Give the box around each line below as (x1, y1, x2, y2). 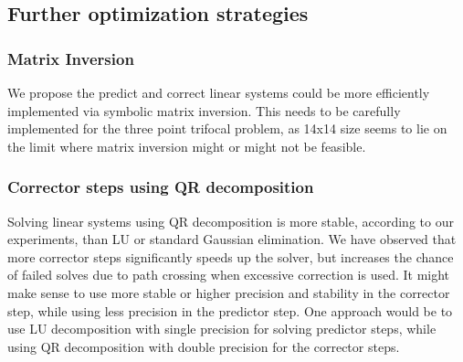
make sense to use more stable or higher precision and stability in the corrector (7, 282, 450, 302)
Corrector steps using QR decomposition (7, 176, 314, 198)
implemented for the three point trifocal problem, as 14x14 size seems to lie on (7, 119, 447, 138)
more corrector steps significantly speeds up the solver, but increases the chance (7, 247, 454, 266)
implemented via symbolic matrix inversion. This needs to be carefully (7, 101, 401, 120)
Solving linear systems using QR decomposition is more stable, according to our (7, 211, 454, 230)
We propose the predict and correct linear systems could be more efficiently (7, 83, 430, 101)
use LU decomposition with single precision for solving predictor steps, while (7, 319, 437, 338)
